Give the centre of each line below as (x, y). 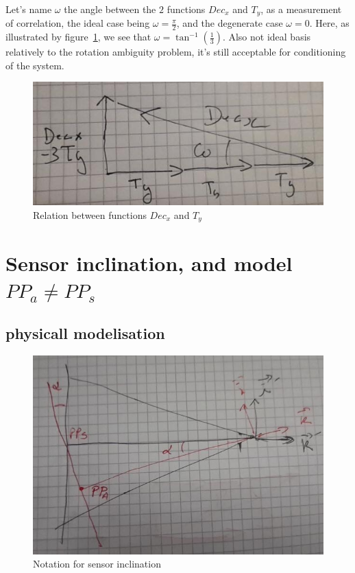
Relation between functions (90, 214)
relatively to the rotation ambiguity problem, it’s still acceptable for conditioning (176, 52)
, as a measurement (301, 9)
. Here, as (329, 23)
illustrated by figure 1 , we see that (78, 37)
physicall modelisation (85, 333)
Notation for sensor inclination (97, 564)
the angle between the (110, 9)
